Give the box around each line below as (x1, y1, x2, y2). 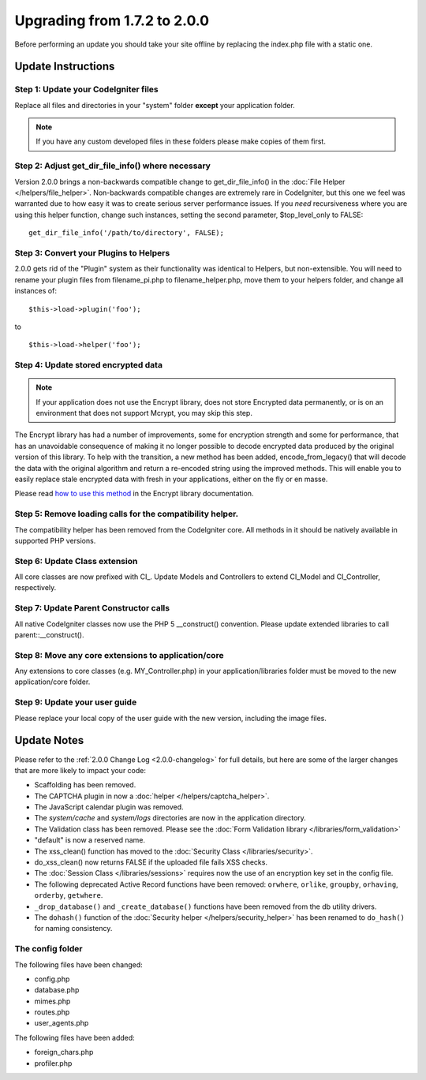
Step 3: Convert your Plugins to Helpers (14, 247, 170, 258)
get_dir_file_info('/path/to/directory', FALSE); (28, 229, 225, 237)
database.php (34, 985, 80, 995)
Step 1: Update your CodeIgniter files (14, 84, 159, 95)
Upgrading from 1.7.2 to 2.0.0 (14, 12, 209, 29)
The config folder (14, 944, 83, 955)
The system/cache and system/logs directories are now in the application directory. (34, 813, 307, 823)
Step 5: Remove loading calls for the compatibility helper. (14, 509, 239, 520)
